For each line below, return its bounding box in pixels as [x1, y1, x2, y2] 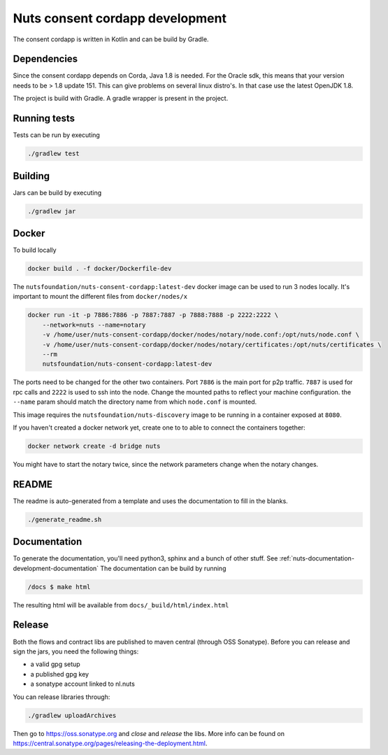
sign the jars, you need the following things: [13, 647, 139, 656]
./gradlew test [27, 150, 80, 157]
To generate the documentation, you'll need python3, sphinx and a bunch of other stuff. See [13, 554, 278, 563]
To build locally [13, 246, 57, 255]
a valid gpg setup [30, 660, 80, 668]
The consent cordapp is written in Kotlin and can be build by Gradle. [13, 35, 209, 43]
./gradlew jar [27, 207, 76, 215]
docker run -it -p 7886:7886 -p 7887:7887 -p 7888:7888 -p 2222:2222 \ [27, 311, 279, 319]
